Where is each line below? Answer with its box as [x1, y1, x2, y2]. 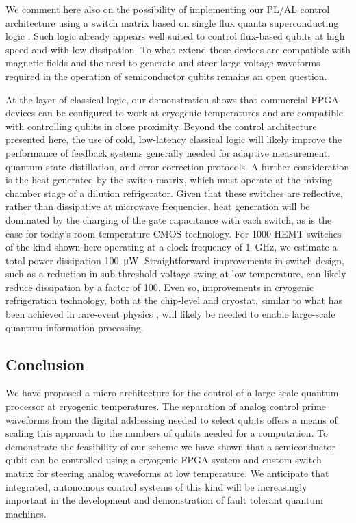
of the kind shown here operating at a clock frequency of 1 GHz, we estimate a [5, 240, 338, 254]
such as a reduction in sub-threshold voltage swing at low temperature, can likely [5, 266, 346, 281]
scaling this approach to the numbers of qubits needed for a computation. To [5, 426, 329, 440]
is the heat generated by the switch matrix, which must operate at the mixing [5, 173, 333, 187]
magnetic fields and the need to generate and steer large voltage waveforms [5, 55, 320, 70]
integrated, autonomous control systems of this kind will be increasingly [5, 479, 307, 494]
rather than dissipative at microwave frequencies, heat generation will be [5, 199, 310, 214]
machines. [5, 506, 47, 520]
